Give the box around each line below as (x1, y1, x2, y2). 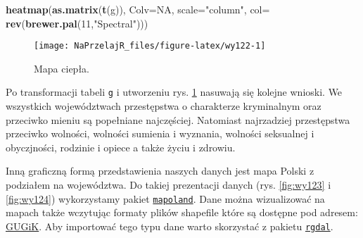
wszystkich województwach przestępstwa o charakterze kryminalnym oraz (6, 99, 321, 113)
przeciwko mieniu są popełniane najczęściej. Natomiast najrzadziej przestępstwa (6, 112, 350, 127)
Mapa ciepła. (34, 61, 89, 75)
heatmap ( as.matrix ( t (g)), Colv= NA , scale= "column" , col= (6, 2, 270, 16)
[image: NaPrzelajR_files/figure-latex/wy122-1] (34, 41, 266, 51)
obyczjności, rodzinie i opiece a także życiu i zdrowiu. (6, 139, 236, 154)
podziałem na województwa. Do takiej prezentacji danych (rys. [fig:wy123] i (6, 177, 331, 192)
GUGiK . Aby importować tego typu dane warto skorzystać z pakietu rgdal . (6, 218, 333, 233)
